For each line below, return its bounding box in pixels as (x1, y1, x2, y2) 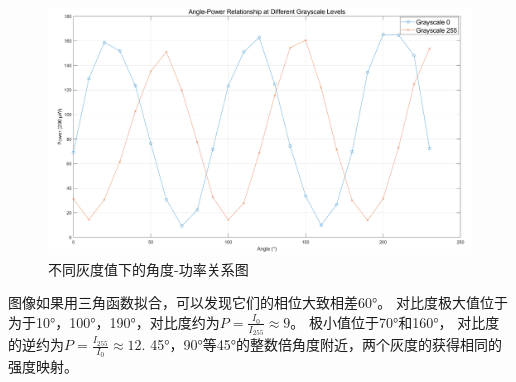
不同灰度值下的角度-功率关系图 (48, 258, 249, 279)
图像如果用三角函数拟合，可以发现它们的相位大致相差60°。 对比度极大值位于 (8, 292, 508, 313)
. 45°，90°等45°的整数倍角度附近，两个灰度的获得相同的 (141, 334, 502, 355)
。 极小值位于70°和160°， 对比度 (290, 311, 500, 332)
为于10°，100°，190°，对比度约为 (8, 311, 220, 332)
